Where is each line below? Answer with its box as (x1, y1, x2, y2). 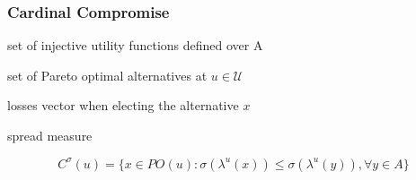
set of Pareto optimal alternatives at (7, 65, 208, 84)
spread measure (7, 126, 93, 144)
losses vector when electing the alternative (7, 96, 239, 115)
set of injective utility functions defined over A (7, 36, 263, 55)
